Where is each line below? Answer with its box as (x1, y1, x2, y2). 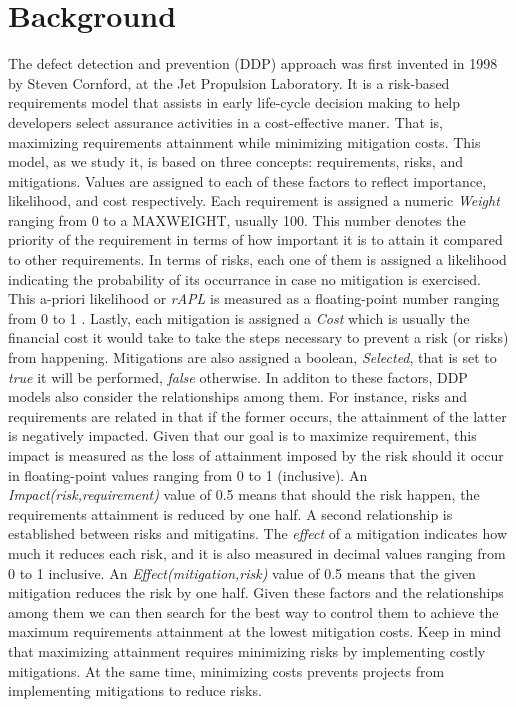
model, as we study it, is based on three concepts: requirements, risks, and (8, 151, 463, 172)
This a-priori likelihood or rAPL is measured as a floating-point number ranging (8, 288, 500, 309)
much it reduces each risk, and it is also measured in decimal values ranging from (8, 542, 506, 563)
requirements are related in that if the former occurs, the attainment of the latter (8, 405, 507, 426)
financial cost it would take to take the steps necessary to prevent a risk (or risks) (8, 327, 509, 348)
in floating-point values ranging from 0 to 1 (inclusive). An (8, 464, 368, 485)
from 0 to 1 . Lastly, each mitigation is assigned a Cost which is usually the (8, 307, 470, 328)
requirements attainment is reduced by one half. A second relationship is (8, 503, 453, 524)
